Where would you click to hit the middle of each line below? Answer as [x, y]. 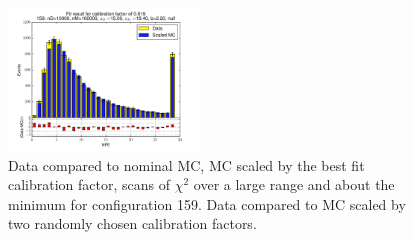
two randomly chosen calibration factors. [132, 223]
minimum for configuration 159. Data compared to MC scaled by [207, 203]
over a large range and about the [294, 184]
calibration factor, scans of [89, 184]
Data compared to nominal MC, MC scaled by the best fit [186, 164]
